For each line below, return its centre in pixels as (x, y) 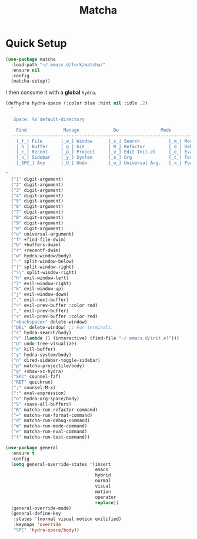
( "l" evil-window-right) (41, 283)
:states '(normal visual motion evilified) (67, 519)
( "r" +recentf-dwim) (36, 251)
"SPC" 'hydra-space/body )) (46, 530)
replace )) (107, 502)
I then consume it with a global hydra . (51, 93)
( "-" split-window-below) (43, 262)
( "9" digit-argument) (37, 223)
